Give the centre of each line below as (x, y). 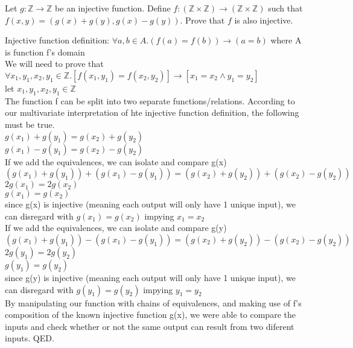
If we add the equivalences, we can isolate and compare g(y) (116, 228)
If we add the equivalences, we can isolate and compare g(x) (116, 161)
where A (286, 40)
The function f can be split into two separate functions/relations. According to (150, 100)
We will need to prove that (54, 64)
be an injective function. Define (113, 8)
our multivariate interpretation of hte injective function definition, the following (152, 112)
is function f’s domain (45, 52)
